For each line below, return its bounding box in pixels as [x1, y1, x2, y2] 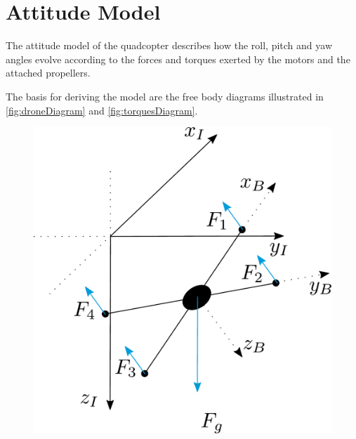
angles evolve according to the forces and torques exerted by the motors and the [6, 51, 350, 66]
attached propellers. [6, 65, 91, 80]
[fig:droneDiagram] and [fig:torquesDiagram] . [6, 103, 198, 117]
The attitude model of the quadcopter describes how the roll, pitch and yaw [6, 38, 332, 53]
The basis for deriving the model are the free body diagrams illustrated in [6, 89, 324, 103]
